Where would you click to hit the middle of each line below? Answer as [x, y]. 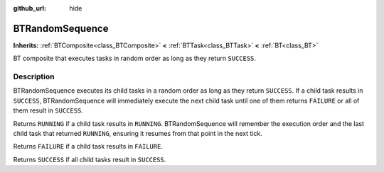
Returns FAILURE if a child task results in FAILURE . [88, 147]
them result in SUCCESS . [48, 110]
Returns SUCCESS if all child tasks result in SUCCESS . [90, 159]
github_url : [30, 8]
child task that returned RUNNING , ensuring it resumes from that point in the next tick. [138, 133]
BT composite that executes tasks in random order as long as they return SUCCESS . [134, 58]
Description [34, 76]
